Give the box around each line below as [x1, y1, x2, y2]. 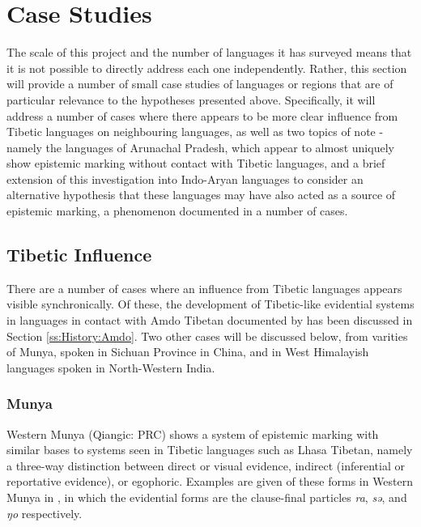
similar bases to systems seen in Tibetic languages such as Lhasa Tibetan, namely [6, 441, 413, 458]
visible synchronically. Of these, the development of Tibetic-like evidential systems [6, 295, 415, 312]
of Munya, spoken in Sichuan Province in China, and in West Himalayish [6, 343, 369, 360]
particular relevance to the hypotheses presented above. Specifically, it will [6, 91, 376, 108]
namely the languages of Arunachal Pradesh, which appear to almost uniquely [6, 138, 394, 155]
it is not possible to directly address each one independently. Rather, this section [6, 59, 407, 76]
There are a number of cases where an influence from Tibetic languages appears [6, 279, 402, 296]
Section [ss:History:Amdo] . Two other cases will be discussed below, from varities [6, 327, 408, 344]
